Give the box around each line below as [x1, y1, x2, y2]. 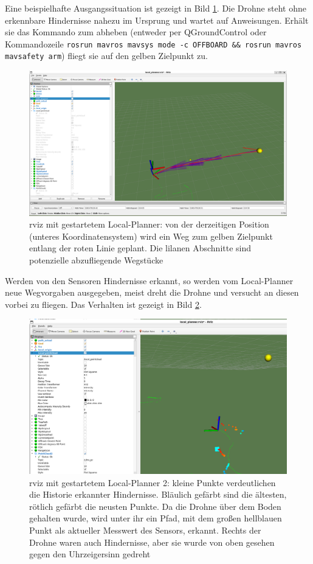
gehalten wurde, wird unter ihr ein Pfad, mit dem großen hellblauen [29, 512, 282, 524]
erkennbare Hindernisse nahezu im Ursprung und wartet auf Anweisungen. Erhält [5, 13, 309, 26]
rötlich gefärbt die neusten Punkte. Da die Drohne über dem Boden [29, 500, 281, 512]
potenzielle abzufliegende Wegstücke [29, 253, 163, 266]
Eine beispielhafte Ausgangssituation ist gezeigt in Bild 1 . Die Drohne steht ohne [5, 2, 306, 14]
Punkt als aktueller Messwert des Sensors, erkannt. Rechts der [29, 523, 261, 536]
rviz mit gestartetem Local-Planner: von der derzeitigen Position [29, 218, 269, 231]
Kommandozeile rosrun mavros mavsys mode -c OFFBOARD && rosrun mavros [5, 37, 302, 50]
